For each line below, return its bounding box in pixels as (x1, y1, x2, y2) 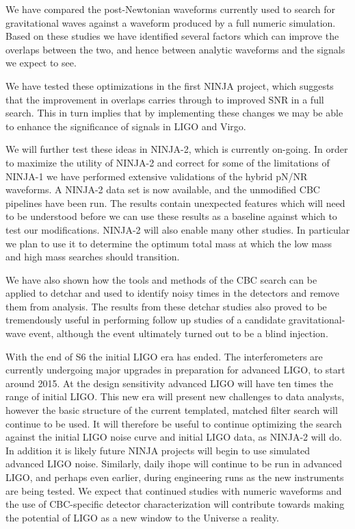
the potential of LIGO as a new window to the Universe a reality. (5, 510, 279, 524)
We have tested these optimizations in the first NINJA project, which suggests (5, 78, 334, 93)
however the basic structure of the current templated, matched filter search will (5, 403, 338, 417)
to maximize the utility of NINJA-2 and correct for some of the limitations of (5, 155, 330, 169)
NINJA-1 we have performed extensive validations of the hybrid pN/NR (5, 169, 308, 183)
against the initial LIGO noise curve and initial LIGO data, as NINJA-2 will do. (5, 430, 342, 444)
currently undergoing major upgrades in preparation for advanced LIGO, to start (5, 362, 345, 377)
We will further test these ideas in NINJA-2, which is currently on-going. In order (5, 142, 348, 156)
